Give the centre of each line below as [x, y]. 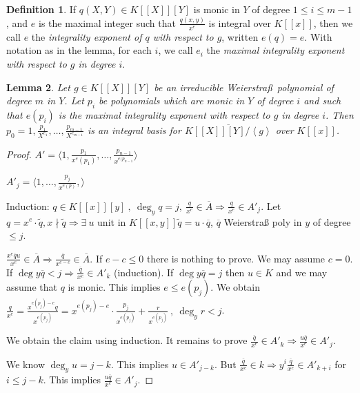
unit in [112, 221]
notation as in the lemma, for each [79, 50]
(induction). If [143, 272]
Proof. [19, 154]
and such [322, 100]
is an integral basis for [134, 130]
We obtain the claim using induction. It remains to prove [127, 340]
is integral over [240, 22]
